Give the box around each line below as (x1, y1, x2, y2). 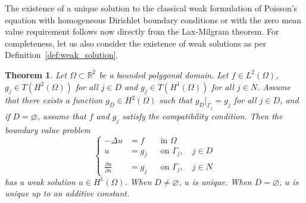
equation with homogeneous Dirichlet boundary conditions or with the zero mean (5, 13, 301, 26)
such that (159, 94, 192, 106)
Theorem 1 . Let (5, 68, 67, 81)
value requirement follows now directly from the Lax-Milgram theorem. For (5, 25, 279, 38)
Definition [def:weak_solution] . (5, 48, 118, 61)
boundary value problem (5, 123, 90, 136)
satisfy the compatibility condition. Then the (122, 109, 283, 122)
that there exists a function (5, 94, 103, 106)
